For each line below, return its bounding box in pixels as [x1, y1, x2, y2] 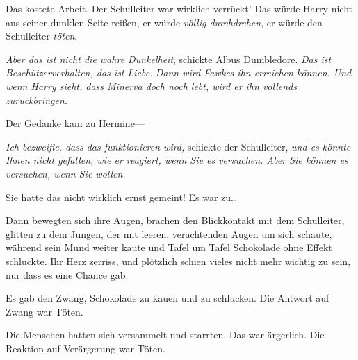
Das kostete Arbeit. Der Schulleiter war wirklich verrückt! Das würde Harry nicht [6, 1, 352, 15]
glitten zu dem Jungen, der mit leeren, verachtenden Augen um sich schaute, [6, 226, 332, 241]
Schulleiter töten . [6, 28, 78, 43]
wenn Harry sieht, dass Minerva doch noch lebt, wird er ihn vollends [6, 78, 297, 93]
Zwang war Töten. [6, 304, 83, 318]
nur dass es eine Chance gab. [6, 267, 129, 282]
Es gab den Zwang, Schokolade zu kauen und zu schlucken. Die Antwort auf [6, 291, 329, 305]
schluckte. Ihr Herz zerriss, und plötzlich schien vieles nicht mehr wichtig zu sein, [6, 253, 351, 268]
